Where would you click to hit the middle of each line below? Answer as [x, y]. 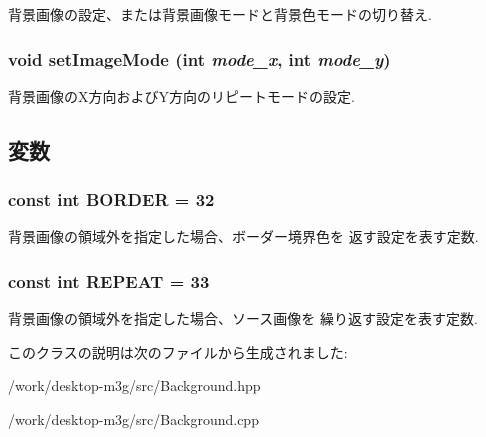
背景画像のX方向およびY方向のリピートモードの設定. [181, 95]
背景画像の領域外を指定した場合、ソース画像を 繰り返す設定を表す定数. [243, 318]
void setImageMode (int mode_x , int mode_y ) [199, 58]
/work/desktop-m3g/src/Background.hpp [134, 385]
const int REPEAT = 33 [109, 280]
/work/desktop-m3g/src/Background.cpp [133, 419]
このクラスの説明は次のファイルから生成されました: [178, 351]
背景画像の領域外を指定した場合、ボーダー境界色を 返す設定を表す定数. [243, 236]
